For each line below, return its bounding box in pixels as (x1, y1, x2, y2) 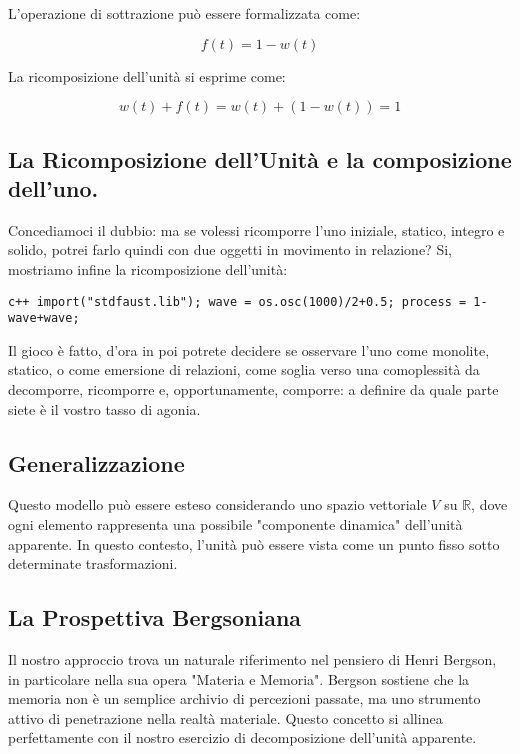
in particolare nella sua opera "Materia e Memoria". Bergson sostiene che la (8, 668, 470, 689)
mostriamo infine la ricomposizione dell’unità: (8, 258, 288, 279)
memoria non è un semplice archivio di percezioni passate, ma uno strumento (8, 688, 481, 709)
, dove (471, 494, 508, 515)
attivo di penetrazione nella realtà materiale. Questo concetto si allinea (8, 707, 443, 728)
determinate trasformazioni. (8, 553, 178, 574)
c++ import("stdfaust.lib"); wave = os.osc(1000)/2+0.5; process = (8, 294, 467, 309)
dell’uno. (8, 172, 99, 203)
